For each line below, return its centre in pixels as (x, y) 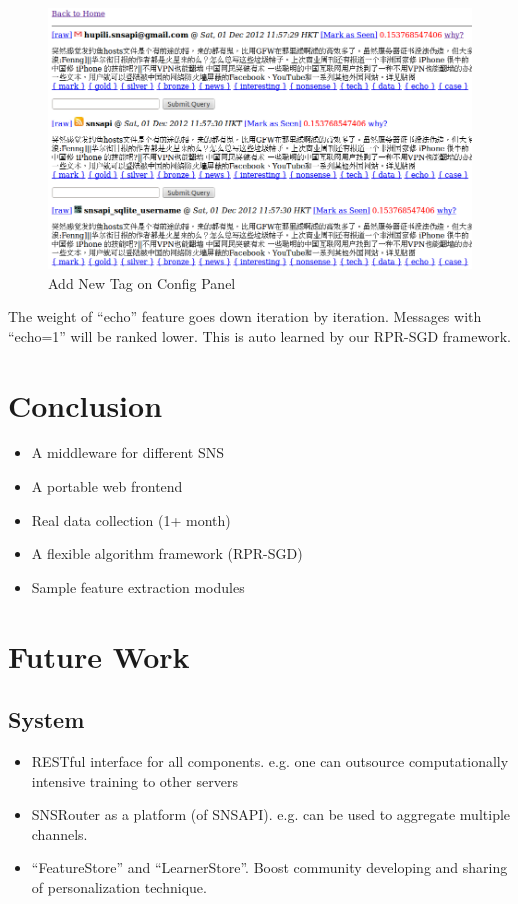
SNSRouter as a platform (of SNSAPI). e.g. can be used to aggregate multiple (271, 814)
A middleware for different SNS (128, 452)
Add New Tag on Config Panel (142, 282)
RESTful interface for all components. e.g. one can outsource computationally (270, 761)
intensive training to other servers (134, 780)
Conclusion (85, 404)
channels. (59, 833)
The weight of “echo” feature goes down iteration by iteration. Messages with (245, 316)
